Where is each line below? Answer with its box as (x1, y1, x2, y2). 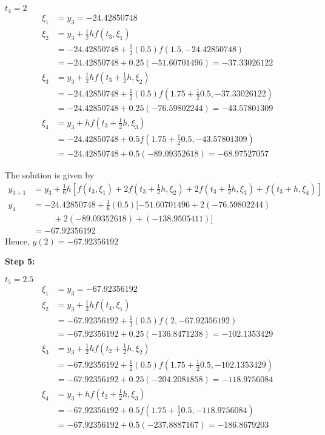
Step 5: (5, 255, 35, 268)
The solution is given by (5, 168, 95, 181)
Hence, (5, 234, 30, 247)
